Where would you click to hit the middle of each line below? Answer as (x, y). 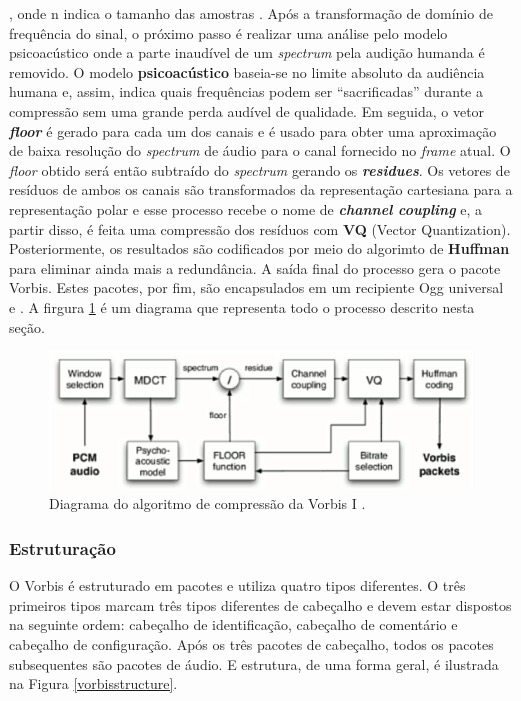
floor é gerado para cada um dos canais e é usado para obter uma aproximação (253, 130)
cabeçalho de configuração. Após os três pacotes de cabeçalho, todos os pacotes (251, 643)
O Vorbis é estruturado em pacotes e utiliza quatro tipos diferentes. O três (237, 585)
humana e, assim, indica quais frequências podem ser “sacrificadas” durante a (246, 91)
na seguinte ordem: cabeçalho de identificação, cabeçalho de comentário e (233, 624)
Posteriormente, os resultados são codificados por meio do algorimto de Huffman (259, 248)
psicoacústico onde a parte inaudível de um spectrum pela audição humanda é (247, 52)
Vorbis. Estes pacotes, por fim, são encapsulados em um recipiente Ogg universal (256, 287)
